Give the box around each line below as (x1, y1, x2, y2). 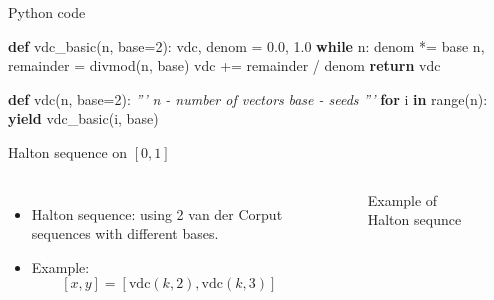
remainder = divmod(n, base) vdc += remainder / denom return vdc (8, 55, 441, 76)
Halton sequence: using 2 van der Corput (31, 203, 283, 224)
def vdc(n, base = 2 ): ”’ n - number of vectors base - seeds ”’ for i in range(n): (8, 88, 488, 109)
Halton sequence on (8, 141, 128, 162)
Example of (367, 189, 438, 210)
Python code (8, 2, 86, 22)
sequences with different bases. (31, 223, 219, 244)
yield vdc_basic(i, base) (8, 108, 159, 129)
